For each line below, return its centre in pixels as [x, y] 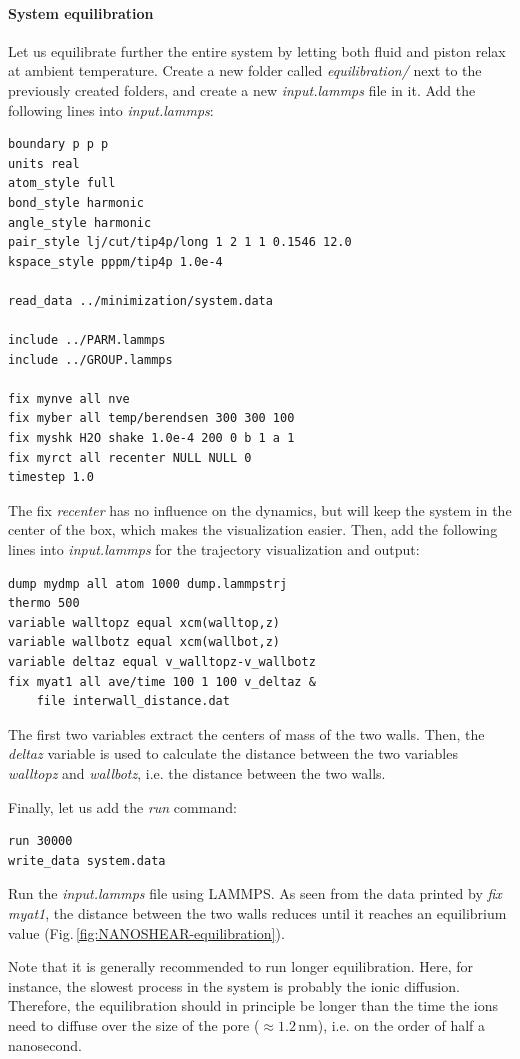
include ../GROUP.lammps [90, 359]
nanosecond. [45, 1044]
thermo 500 [44, 603]
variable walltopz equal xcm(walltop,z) [144, 622]
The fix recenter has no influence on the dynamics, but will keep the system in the [260, 509]
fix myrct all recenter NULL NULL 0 [130, 457]
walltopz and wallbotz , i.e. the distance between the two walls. [197, 772]
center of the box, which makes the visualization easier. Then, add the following [253, 529]
